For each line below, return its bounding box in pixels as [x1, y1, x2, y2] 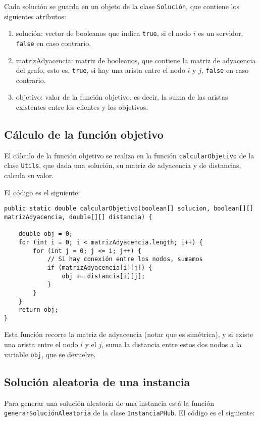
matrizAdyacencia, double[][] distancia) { [4, 213, 152, 221]
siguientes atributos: [4, 11, 66, 21]
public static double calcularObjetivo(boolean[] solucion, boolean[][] [4, 205, 253, 213]
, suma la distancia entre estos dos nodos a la [101, 339, 242, 350]
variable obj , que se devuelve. [4, 349, 96, 359]
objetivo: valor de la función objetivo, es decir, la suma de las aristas [16, 92, 228, 102]
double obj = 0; [18, 230, 73, 238]
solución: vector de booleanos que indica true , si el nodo [16, 28, 191, 38]
